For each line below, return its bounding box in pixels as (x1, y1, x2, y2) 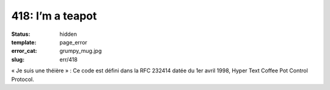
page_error (59, 38, 88, 46)
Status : (11, 30, 31, 38)
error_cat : (11, 47, 37, 55)
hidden (59, 30, 78, 38)
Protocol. (11, 75, 35, 83)
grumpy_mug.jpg (59, 47, 102, 55)
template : (11, 38, 37, 46)
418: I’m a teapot (11, 9, 97, 22)
